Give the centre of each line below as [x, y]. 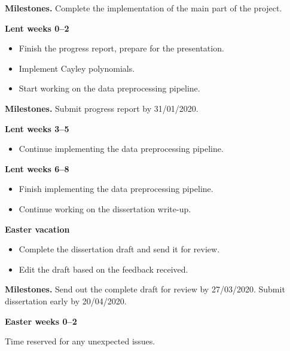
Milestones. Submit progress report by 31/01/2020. [102, 108]
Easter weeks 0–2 [41, 321]
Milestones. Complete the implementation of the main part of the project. [144, 8]
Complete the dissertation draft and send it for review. [119, 249]
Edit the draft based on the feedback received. [103, 269]
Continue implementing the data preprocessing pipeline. [121, 149]
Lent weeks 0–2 [37, 28]
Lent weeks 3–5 [37, 128]
